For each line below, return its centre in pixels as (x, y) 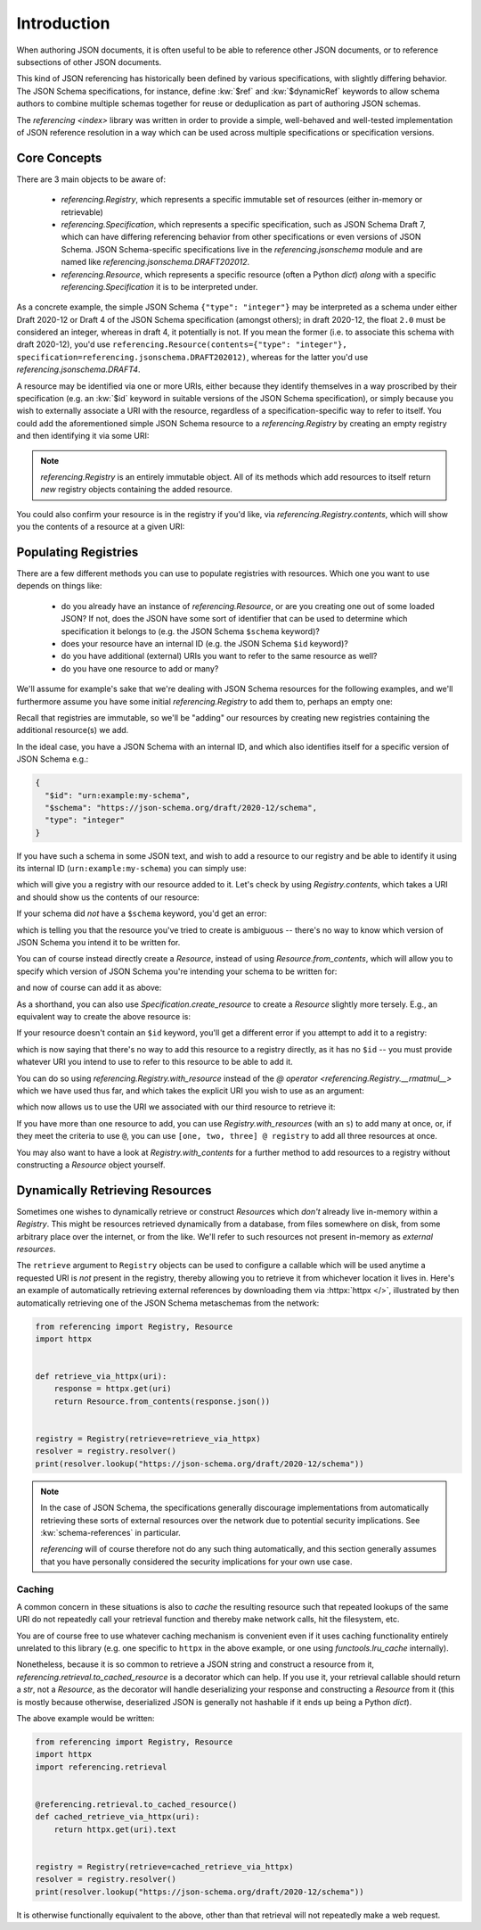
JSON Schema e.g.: (53, 759)
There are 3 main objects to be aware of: (91, 179)
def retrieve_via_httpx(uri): (101, 1377)
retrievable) (82, 212)
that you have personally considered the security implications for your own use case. (196, 1562)
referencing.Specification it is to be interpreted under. (159, 286)
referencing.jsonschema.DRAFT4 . (78, 369)
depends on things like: (59, 586)
